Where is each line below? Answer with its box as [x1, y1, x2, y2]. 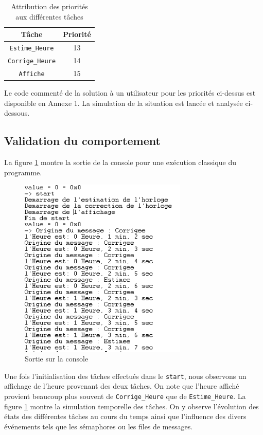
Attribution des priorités [11, 1, 88, 11]
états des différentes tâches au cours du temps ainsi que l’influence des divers [4, 411, 247, 422]
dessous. [4, 107, 30, 118]
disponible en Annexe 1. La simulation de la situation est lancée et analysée [4, 97, 243, 108]
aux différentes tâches [15, 11, 83, 22]
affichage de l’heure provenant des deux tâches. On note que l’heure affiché [4, 380, 239, 391]
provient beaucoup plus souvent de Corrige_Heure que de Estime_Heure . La [4, 391, 246, 402]
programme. [4, 167, 42, 177]
